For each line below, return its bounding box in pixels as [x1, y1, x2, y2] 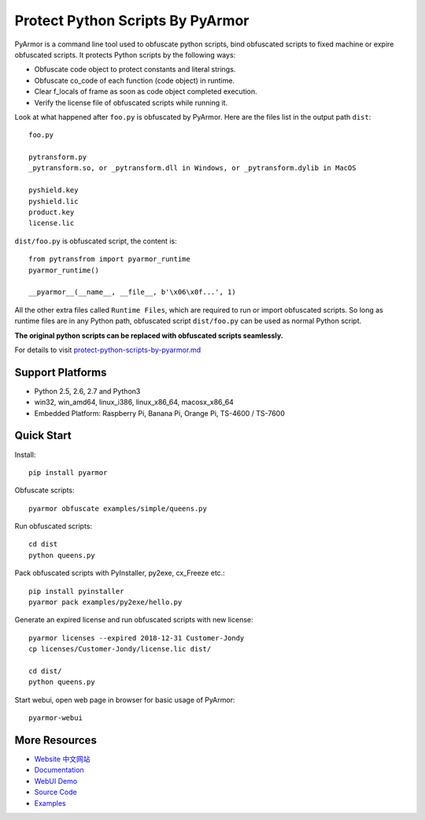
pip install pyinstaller [28, 587, 124, 596]
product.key [28, 208, 75, 217]
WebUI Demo [34, 776, 78, 785]
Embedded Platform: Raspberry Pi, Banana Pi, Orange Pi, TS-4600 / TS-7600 [34, 408, 285, 417]
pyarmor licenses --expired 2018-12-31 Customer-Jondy [28, 633, 245, 642]
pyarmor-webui [28, 714, 83, 722]
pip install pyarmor [28, 468, 108, 477]
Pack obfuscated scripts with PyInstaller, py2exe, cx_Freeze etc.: [14, 568, 226, 578]
